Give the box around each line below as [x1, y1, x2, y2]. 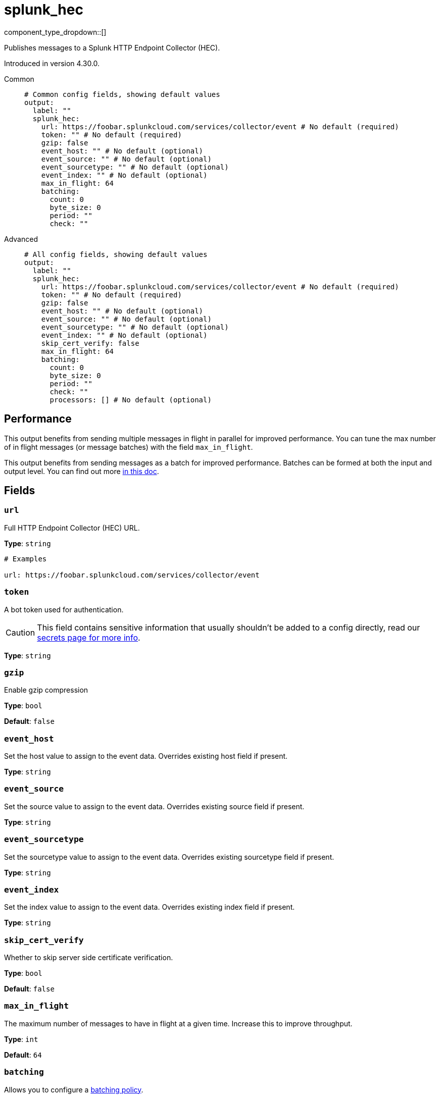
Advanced [4, 234, 38, 243]
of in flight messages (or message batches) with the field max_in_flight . [4, 442, 253, 451]
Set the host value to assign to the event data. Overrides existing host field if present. [4, 752, 288, 761]
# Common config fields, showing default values [24, 90, 220, 98]
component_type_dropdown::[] [4, 27, 107, 36]
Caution [6, 627, 35, 638]
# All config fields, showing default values [24, 250, 208, 258]
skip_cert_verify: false [41, 339, 139, 347]
